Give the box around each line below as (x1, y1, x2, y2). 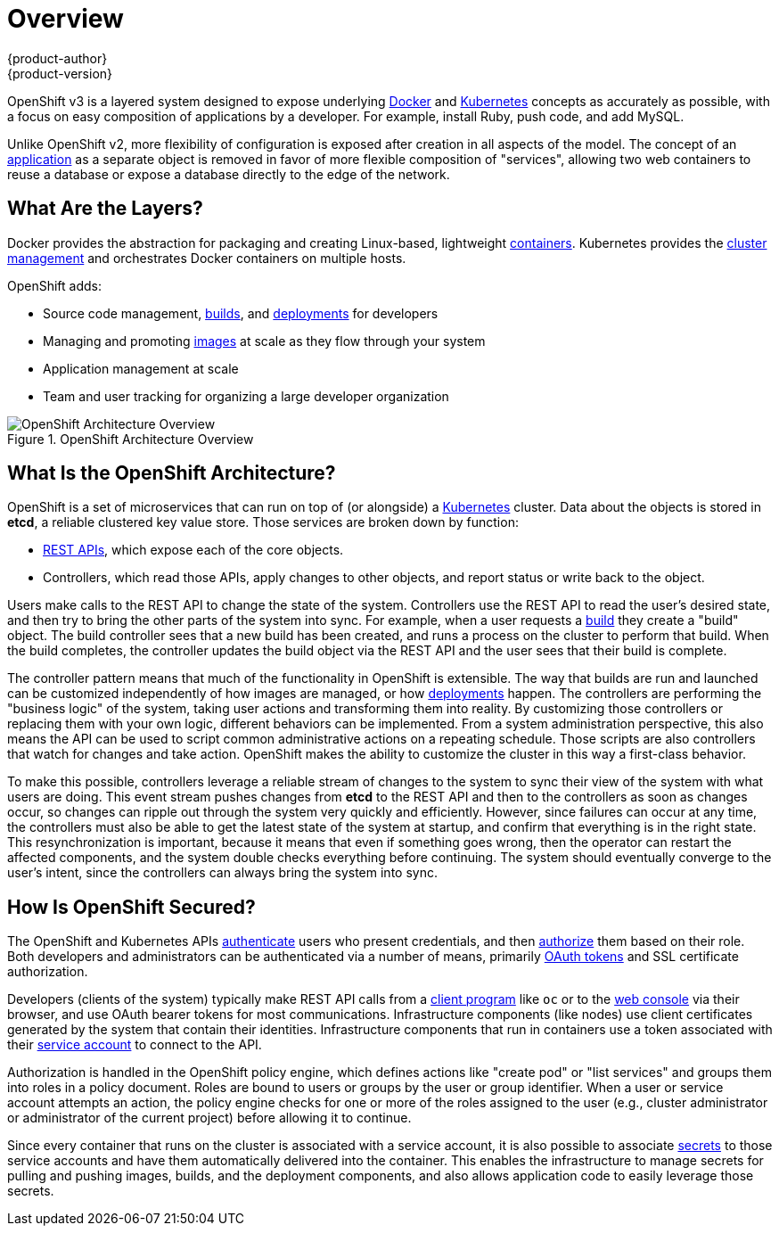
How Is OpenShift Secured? (7, 895, 256, 918)
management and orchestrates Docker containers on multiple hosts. (7, 250, 406, 266)
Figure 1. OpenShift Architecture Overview (7, 431, 254, 447)
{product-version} (7, 65, 113, 81)
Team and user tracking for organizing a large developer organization (43, 388, 449, 404)
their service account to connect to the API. (7, 1037, 262, 1053)
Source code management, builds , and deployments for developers (43, 305, 439, 321)
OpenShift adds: (7, 277, 102, 293)
